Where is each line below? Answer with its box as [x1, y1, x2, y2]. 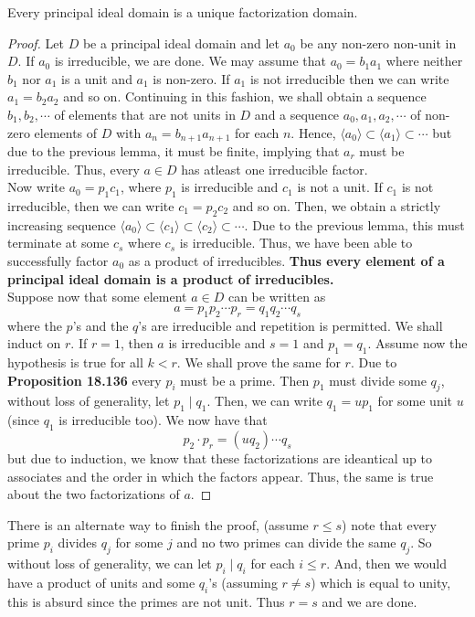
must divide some [329, 370, 427, 389]
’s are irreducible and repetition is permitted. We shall [138, 315, 443, 335]
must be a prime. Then [180, 370, 310, 389]
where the [7, 315, 62, 335]
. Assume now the [367, 334, 468, 353]
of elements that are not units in [54, 104, 236, 123]
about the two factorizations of [7, 484, 180, 504]
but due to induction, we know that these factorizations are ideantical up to [7, 448, 432, 467]
